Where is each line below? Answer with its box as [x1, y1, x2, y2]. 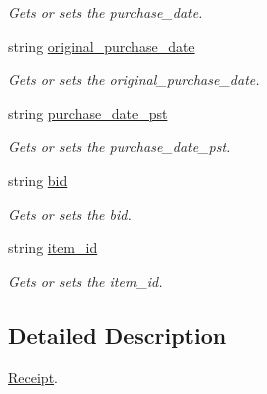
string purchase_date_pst [8, 102, 168, 123]
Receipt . [8, 366, 58, 387]
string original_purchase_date [8, 35, 195, 56]
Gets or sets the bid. [8, 203, 132, 224]
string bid [8, 169, 68, 190]
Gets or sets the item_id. [8, 270, 163, 291]
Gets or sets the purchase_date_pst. [8, 136, 231, 157]
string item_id [8, 237, 98, 258]
